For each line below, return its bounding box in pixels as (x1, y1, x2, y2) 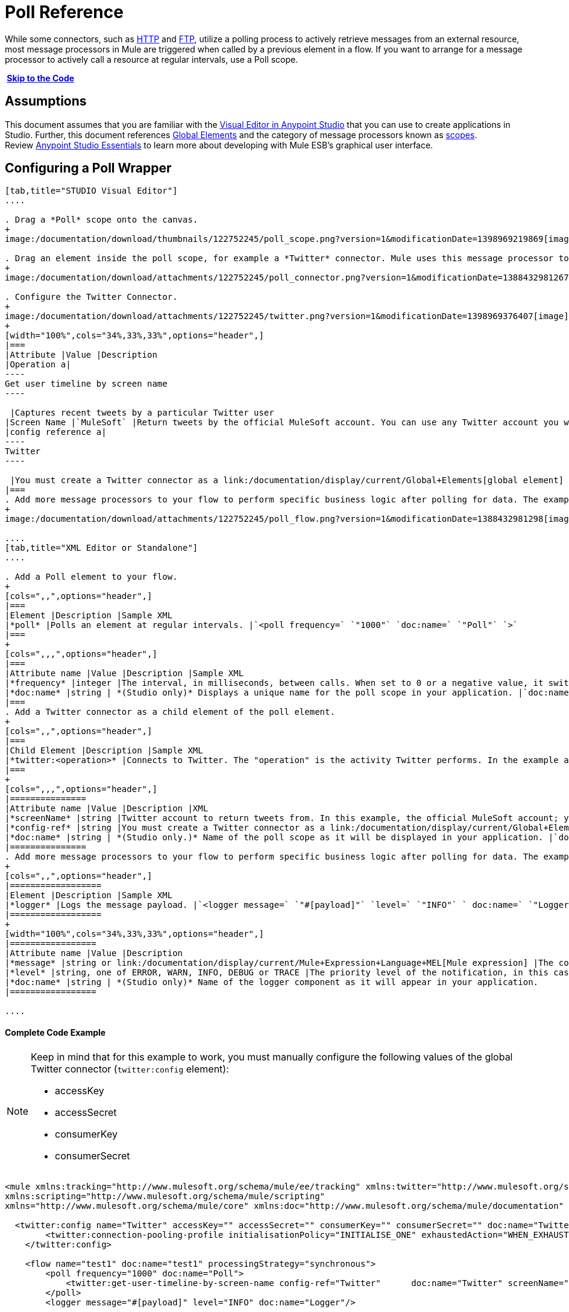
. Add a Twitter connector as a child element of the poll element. (5, 707, 335, 717)
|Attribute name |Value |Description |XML (5, 803, 209, 814)
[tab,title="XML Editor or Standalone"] (5, 543, 198, 553)
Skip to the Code (7, 72, 75, 83)
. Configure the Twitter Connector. (5, 292, 178, 302)
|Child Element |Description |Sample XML (5, 746, 203, 756)
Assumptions (5, 93, 87, 109)
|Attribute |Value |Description (5, 350, 157, 360)
